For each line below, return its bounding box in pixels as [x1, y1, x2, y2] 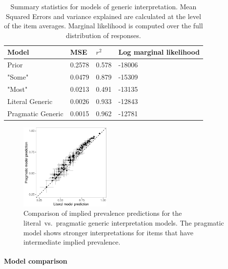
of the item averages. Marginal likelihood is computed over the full [4, 21, 203, 31]
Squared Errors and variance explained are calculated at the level [5, 11, 201, 21]
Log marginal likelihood [118, 47, 200, 57]
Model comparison [4, 256, 67, 266]
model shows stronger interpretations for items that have [23, 227, 193, 237]
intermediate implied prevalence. [23, 237, 121, 247]
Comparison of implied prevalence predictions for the [23, 208, 182, 218]
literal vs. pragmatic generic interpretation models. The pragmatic [23, 217, 224, 228]
